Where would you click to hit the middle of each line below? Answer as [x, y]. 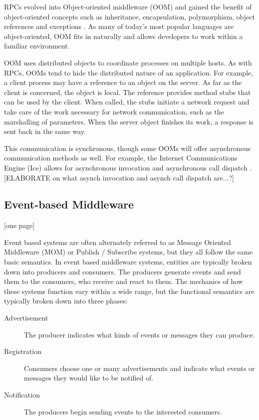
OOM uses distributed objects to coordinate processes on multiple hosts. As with [128, 62]
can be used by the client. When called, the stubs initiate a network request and [127, 102]
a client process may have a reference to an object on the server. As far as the [123, 82]
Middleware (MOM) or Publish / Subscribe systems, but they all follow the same [129, 252]
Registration [23, 351]
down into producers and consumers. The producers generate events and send [123, 271]
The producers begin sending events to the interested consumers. [123, 411]
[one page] [19, 225]
